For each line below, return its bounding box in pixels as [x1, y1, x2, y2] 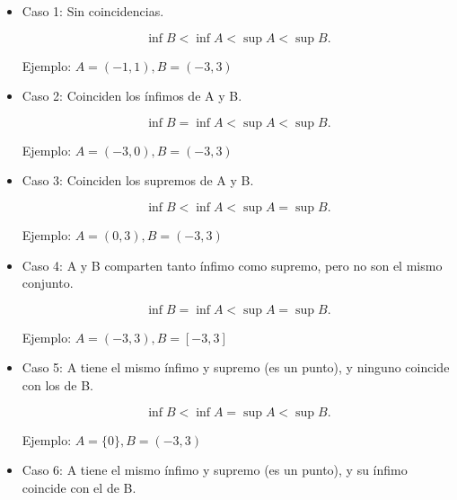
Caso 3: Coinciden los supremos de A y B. [22, 171, 254, 190]
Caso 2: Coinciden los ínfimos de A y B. [22, 86, 242, 105]
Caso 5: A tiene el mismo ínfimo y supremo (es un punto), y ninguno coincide [22, 358, 450, 377]
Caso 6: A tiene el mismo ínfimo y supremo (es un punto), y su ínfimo [22, 460, 408, 479]
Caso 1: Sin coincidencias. [22, 2, 164, 20]
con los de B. [22, 375, 93, 394]
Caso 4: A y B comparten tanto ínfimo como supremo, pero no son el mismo [22, 255, 443, 274]
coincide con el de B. [22, 478, 136, 496]
